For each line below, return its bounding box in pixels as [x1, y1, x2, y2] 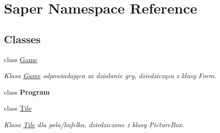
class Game [4, 54, 37, 64]
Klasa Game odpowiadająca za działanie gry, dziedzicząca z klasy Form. [4, 70, 217, 81]
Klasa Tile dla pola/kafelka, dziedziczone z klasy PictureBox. [4, 119, 184, 129]
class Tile [4, 103, 32, 113]
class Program [4, 86, 50, 97]
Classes [4, 31, 41, 46]
